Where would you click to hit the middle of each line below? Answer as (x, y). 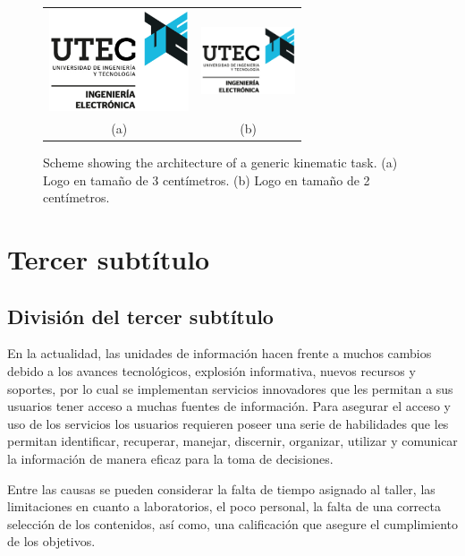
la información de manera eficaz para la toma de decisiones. (170, 458)
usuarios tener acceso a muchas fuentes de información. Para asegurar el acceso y (229, 406)
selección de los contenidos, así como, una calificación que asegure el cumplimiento (232, 523)
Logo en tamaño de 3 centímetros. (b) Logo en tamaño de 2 (207, 180)
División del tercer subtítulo (140, 316)
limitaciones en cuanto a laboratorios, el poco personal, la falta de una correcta (224, 506)
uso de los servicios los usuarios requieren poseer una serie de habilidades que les (228, 423)
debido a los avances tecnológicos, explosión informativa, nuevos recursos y (211, 371)
